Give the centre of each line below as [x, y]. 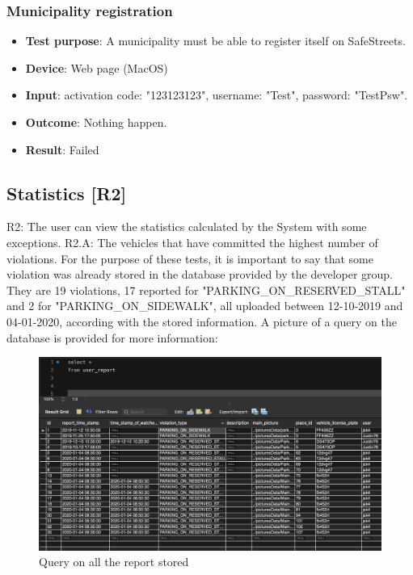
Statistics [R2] [67, 193]
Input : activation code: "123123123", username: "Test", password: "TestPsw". [217, 95]
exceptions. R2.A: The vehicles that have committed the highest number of [192, 242]
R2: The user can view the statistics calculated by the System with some [187, 227]
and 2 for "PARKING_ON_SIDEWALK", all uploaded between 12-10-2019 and [205, 306]
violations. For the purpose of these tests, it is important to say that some [190, 258]
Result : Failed [62, 149]
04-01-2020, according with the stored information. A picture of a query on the [202, 321]
